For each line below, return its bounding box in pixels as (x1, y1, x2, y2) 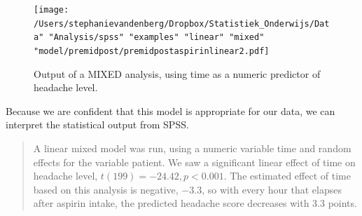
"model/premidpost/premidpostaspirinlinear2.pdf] (34, 46, 270, 56)
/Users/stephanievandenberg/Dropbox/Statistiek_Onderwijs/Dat (34, 18, 330, 29)
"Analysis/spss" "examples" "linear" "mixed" (48, 32, 265, 43)
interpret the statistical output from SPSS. (6, 117, 189, 132)
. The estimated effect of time (223, 168, 351, 183)
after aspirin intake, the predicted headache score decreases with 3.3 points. (33, 196, 357, 210)
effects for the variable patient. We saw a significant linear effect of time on (33, 154, 356, 169)
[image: (34, 5, 69, 15)
